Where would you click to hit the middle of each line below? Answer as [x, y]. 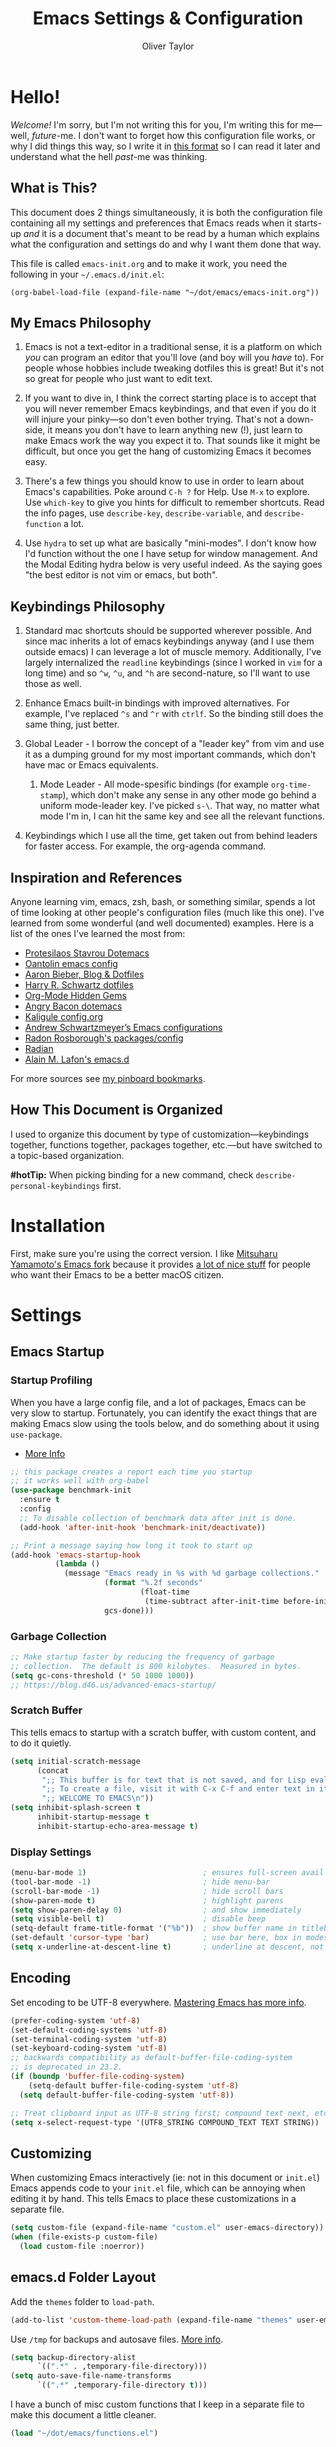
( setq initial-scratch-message [75, 1761]
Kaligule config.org [64, 1016]
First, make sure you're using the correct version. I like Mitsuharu [144, 1253]
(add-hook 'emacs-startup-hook [75, 1555]
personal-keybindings [55, 1186]
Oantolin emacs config [71, 963]
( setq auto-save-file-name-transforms [91, 2376]
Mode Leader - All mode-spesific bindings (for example [154, 784]
